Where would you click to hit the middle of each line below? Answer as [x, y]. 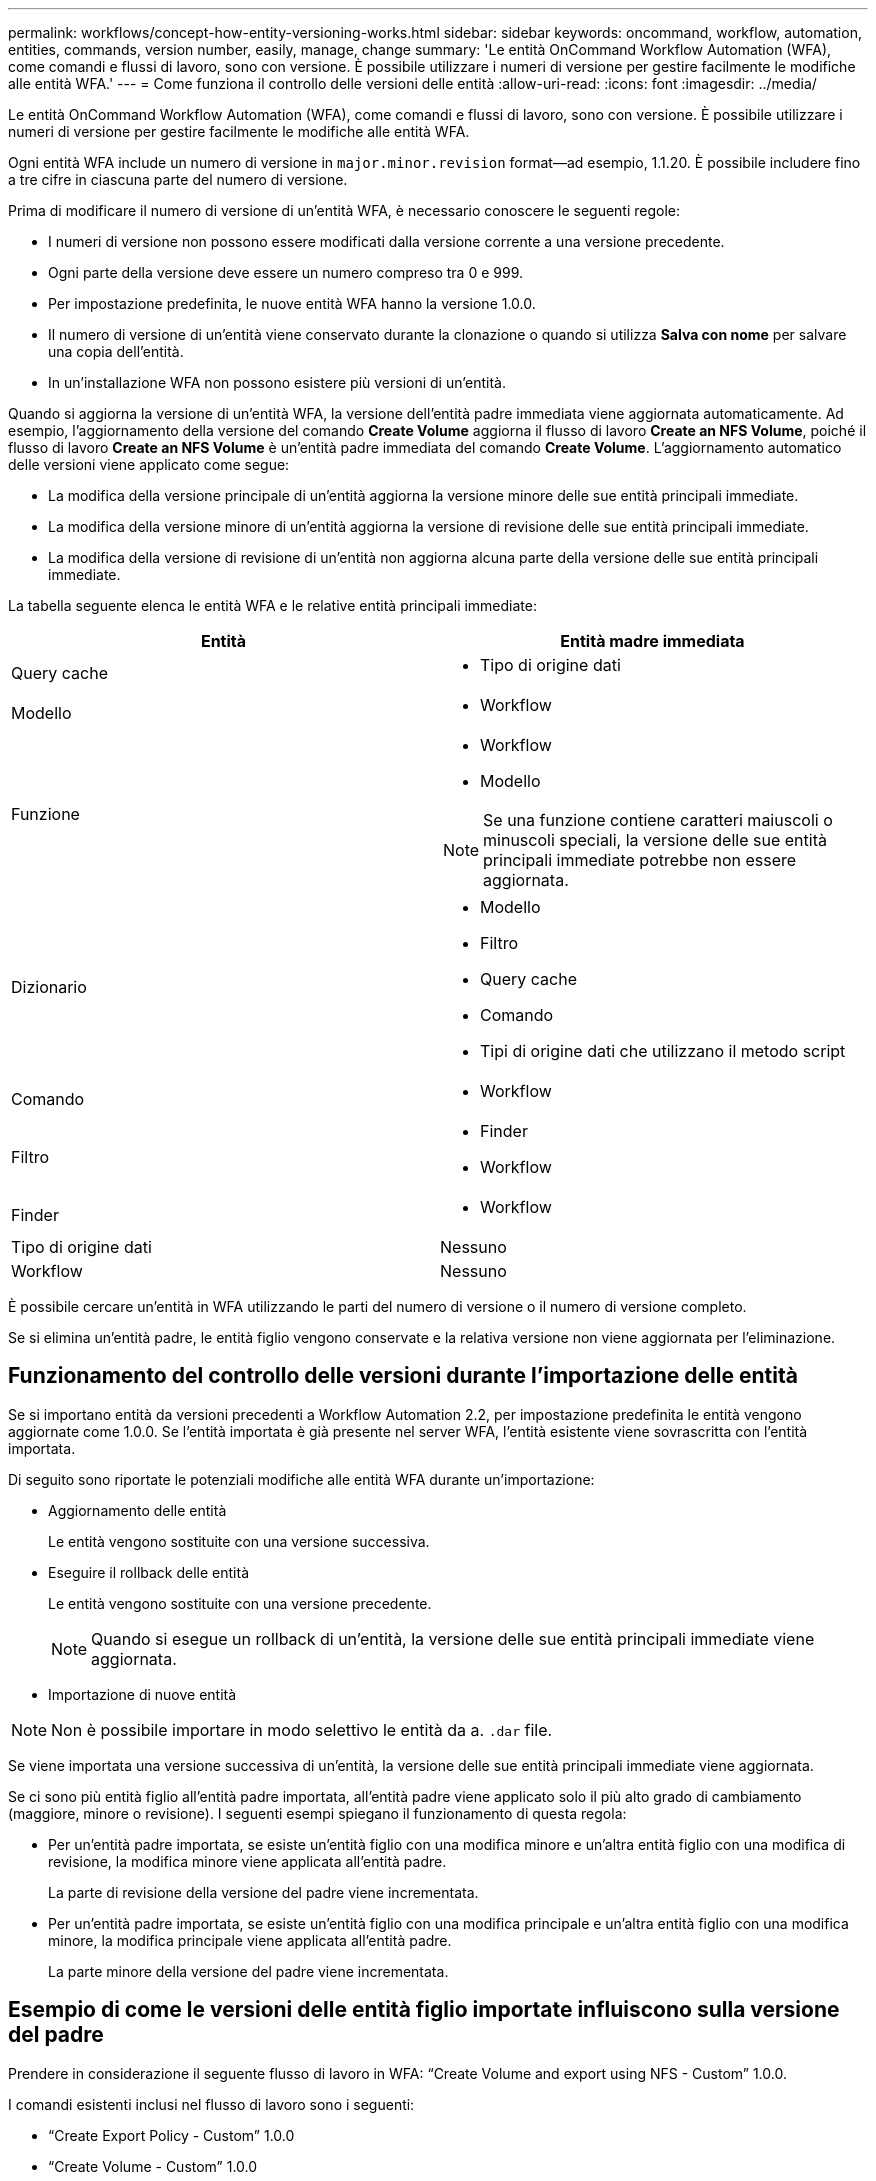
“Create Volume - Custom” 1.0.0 [153, 2166]
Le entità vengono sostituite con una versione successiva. [239, 1541]
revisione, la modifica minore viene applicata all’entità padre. [247, 1861]
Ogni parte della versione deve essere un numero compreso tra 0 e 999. [286, 272]
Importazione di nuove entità [142, 1694]
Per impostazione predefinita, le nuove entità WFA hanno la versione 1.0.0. [292, 303]
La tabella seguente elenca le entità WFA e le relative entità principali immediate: [272, 605]
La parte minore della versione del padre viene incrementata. [248, 1971]
